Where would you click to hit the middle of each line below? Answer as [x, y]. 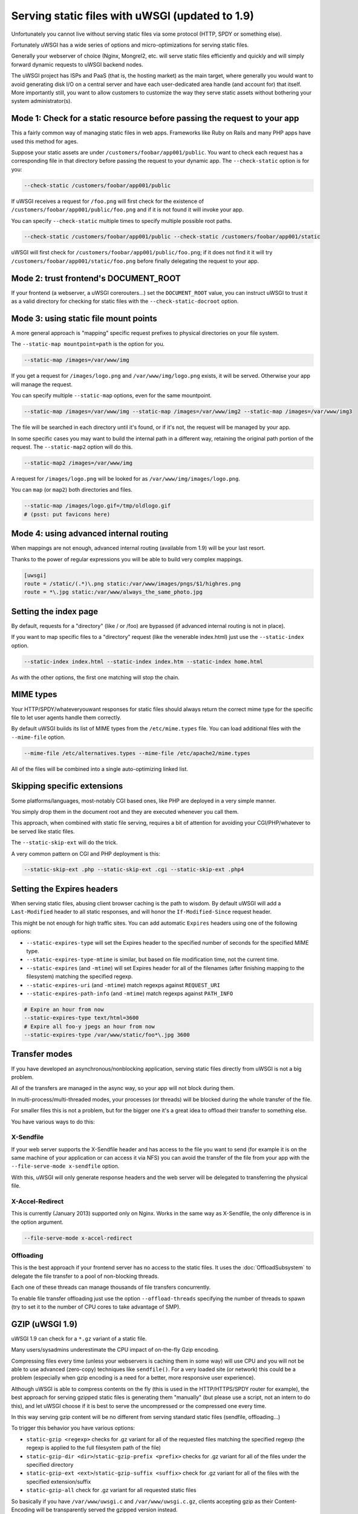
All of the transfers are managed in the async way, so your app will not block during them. [123, 1088]
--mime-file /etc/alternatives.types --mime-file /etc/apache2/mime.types [137, 753]
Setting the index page [55, 611]
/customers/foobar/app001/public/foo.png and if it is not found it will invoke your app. [128, 210]
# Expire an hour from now [64, 1009]
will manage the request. [42, 384]
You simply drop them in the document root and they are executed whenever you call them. [125, 812]
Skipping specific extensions [67, 786]
